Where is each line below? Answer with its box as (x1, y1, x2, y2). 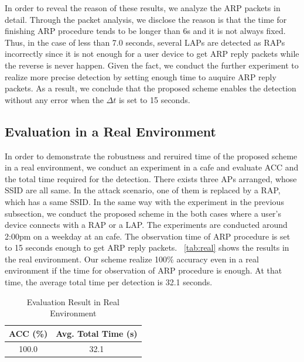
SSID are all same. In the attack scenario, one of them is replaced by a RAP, (5, 184, 281, 196)
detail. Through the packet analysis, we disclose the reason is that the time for (5, 13, 287, 25)
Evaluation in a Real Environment (5, 122, 216, 140)
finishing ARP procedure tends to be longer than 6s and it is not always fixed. (5, 25, 286, 37)
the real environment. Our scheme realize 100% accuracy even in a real (5, 252, 259, 265)
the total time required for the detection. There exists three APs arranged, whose (5, 172, 297, 185)
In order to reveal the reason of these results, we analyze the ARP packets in (5, 2, 281, 13)
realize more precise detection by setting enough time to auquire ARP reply (5, 70, 276, 83)
